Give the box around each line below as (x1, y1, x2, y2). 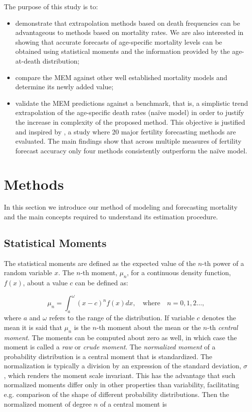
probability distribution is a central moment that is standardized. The (4, 351, 213, 361)
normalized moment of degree (4, 398, 92, 409)
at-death (15, 55, 41, 66)
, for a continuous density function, (127, 267, 231, 278)
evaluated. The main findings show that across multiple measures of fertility (15, 136, 242, 146)
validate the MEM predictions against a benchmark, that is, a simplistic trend (15, 98, 248, 108)
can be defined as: (75, 278, 128, 288)
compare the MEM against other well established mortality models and (15, 72, 227, 82)
